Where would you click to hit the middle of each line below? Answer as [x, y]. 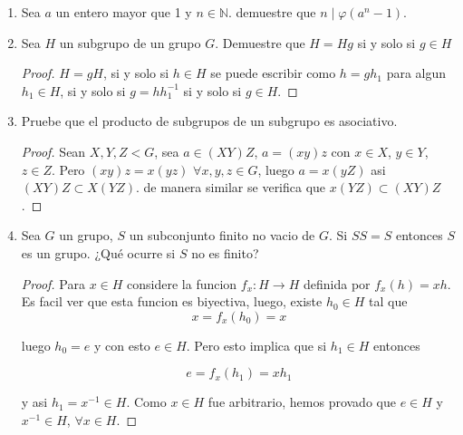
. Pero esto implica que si [256, 345]
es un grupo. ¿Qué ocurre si [98, 252]
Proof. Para [53, 283]
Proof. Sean [53, 151]
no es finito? [225, 252]
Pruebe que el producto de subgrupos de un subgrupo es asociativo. [209, 121]
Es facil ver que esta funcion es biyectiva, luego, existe [172, 301]
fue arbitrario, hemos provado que [302, 402]
